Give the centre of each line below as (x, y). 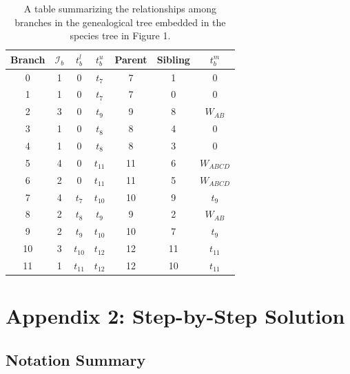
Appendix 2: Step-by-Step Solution (175, 316)
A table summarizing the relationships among (120, 8)
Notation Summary (76, 359)
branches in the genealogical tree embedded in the (120, 22)
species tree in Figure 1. (120, 35)
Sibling (173, 59)
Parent (131, 59)
